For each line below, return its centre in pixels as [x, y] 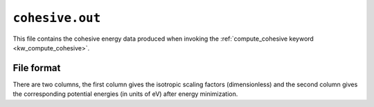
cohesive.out [57, 18]
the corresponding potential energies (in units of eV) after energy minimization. [125, 94]
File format [37, 68]
